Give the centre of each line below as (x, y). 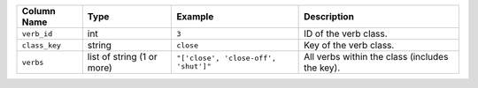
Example (195, 16)
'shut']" (194, 66)
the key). (322, 68)
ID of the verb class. (346, 33)
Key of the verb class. (349, 45)
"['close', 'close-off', (227, 58)
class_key (42, 45)
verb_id (37, 34)
